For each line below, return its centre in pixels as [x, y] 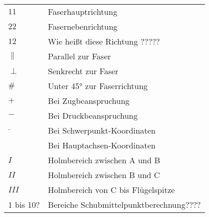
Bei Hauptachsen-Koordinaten [102, 145]
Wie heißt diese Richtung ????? [104, 41]
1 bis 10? [24, 204]
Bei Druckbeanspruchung [93, 115]
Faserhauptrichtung [83, 12]
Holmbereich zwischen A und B [104, 160]
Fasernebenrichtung [83, 26]
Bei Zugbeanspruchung [89, 101]
